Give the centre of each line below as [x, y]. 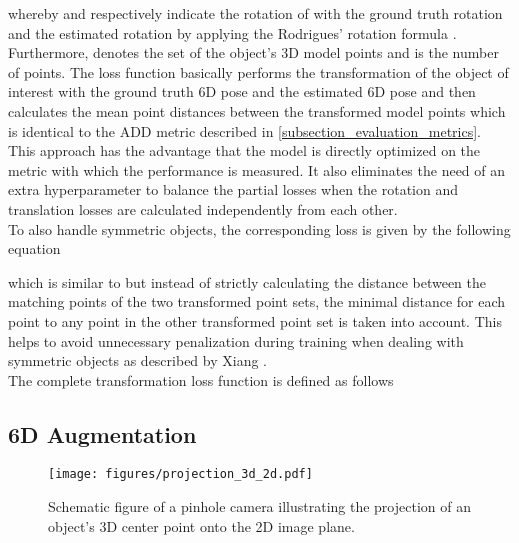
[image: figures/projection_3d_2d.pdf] [180, 474]
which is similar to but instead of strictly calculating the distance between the [247, 281]
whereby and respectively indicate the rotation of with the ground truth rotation [255, 13]
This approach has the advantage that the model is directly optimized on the [244, 150]
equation [34, 248]
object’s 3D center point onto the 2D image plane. [201, 525]
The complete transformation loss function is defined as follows [201, 379]
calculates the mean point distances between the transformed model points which [257, 110]
